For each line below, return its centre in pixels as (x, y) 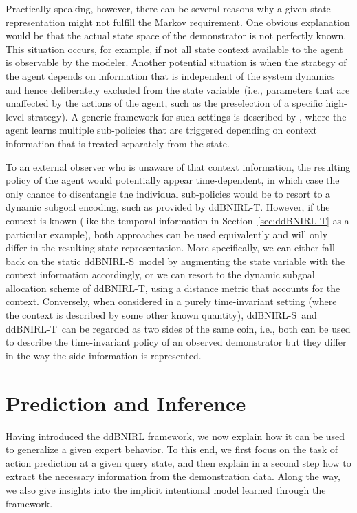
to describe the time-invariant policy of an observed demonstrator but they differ (176, 342)
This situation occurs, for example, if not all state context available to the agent (174, 49)
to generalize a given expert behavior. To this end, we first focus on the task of (172, 449)
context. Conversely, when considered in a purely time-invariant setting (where (171, 301)
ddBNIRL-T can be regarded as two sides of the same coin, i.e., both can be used (178, 328)
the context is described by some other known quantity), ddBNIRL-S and (161, 315)
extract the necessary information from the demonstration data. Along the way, (173, 476)
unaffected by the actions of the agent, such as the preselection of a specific (164, 103)
